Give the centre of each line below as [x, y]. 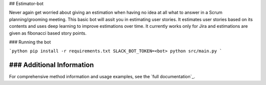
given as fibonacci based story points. [48, 33]
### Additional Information [51, 65]
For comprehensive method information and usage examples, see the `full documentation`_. [102, 77]
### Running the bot [30, 42]
